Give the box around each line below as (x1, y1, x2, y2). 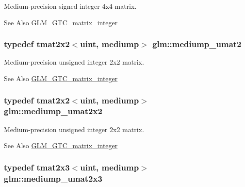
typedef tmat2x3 (4, 161, 70, 173)
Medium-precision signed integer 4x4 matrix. (4, 1, 137, 11)
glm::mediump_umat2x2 (4, 105, 102, 117)
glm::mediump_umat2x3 (4, 172, 102, 184)
